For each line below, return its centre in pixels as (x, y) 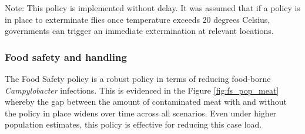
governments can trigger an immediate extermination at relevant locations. (139, 31)
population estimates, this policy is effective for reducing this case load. (133, 124)
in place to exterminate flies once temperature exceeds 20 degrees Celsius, (138, 19)
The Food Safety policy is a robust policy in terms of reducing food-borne (138, 78)
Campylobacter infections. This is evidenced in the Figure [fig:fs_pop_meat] (142, 90)
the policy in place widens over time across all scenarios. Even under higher (141, 113)
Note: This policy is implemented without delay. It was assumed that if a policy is (152, 8)
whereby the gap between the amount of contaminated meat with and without (146, 102)
